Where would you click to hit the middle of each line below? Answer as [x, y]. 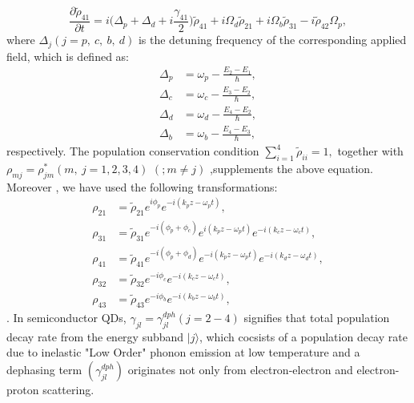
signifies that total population [317, 317]
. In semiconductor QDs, [66, 317]
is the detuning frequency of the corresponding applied [272, 40]
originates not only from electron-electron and [240, 369]
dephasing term [44, 369]
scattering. [68, 389]
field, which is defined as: [68, 56]
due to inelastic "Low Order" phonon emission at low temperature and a [183, 352]
